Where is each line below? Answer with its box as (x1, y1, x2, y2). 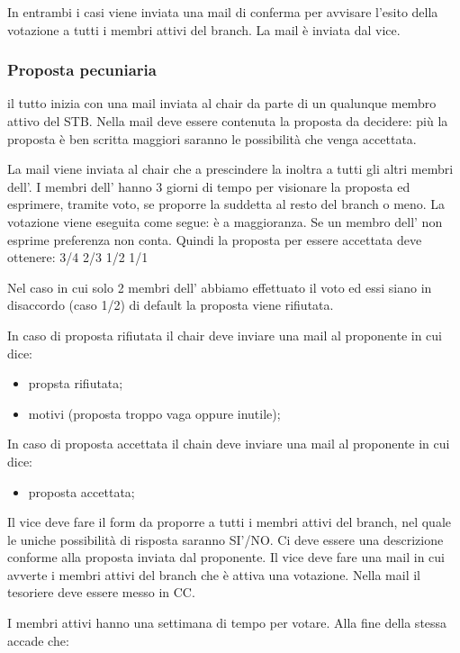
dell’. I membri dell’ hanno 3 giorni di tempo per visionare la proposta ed (7, 177, 410, 195)
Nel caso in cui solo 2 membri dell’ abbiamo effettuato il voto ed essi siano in (7, 277, 432, 296)
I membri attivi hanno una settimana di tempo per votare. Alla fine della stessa (7, 613, 447, 632)
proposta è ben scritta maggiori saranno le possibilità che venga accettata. (7, 129, 417, 148)
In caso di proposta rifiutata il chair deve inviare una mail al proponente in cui (7, 325, 442, 344)
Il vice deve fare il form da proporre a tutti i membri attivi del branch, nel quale (7, 512, 452, 531)
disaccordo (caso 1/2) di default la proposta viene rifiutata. (7, 295, 334, 314)
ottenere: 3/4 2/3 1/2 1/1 (7, 248, 149, 267)
